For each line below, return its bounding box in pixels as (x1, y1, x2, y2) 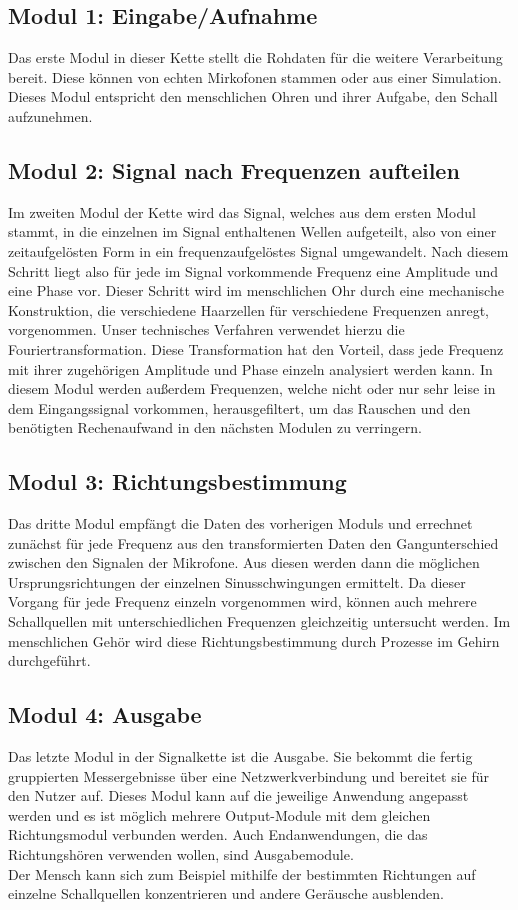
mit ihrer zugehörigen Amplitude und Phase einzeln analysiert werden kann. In (8, 358, 493, 379)
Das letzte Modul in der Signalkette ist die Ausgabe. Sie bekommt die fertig (8, 746, 473, 767)
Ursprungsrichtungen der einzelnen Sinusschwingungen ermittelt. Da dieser (8, 571, 466, 592)
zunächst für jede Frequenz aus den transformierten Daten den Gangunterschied (8, 532, 499, 553)
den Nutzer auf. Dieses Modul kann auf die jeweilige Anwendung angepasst (8, 785, 469, 806)
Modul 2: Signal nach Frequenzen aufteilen (8, 154, 460, 185)
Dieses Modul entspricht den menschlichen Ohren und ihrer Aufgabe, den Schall (8, 86, 498, 107)
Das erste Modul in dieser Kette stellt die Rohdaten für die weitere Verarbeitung (8, 47, 503, 68)
